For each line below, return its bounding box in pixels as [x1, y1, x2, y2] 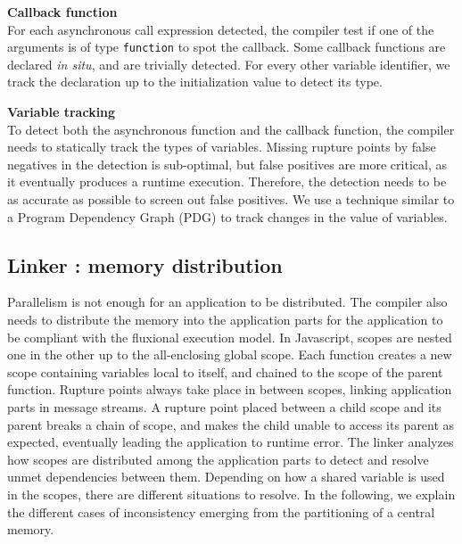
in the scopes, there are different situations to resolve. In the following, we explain [7, 484, 456, 503]
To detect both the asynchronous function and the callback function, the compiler [7, 120, 455, 138]
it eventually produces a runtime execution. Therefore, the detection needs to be [7, 172, 447, 191]
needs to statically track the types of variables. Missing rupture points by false [7, 137, 436, 156]
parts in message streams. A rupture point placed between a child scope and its [7, 397, 441, 416]
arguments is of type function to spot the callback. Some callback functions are [7, 37, 446, 56]
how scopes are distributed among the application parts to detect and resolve [7, 449, 429, 468]
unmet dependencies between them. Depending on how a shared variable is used [7, 467, 445, 486]
